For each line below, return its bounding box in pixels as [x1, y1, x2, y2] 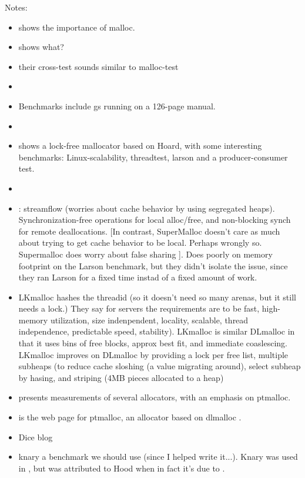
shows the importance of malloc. [18, 21, 135, 33]
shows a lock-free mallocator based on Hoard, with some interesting [18, 139, 262, 152]
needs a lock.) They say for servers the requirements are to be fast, [18, 302, 260, 315]
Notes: [5, 1, 28, 13]
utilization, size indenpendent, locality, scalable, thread [50, 313, 249, 326]
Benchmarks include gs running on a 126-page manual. [18, 99, 216, 112]
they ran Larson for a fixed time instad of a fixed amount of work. [18, 271, 257, 283]
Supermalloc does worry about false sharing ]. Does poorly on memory [18, 248, 273, 260]
